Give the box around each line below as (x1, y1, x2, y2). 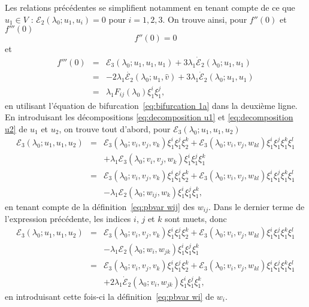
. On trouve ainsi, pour (162, 13, 247, 25)
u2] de (5, 122, 28, 135)
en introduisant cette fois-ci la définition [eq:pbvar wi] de (5, 290, 214, 302)
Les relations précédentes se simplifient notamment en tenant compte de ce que (5, 1, 295, 13)
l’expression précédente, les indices (5, 212, 131, 224)
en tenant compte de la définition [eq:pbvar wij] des (5, 200, 195, 212)
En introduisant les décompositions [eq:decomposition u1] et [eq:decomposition (5, 111, 293, 123)
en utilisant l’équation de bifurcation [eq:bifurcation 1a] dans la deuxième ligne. (5, 99, 298, 111)
